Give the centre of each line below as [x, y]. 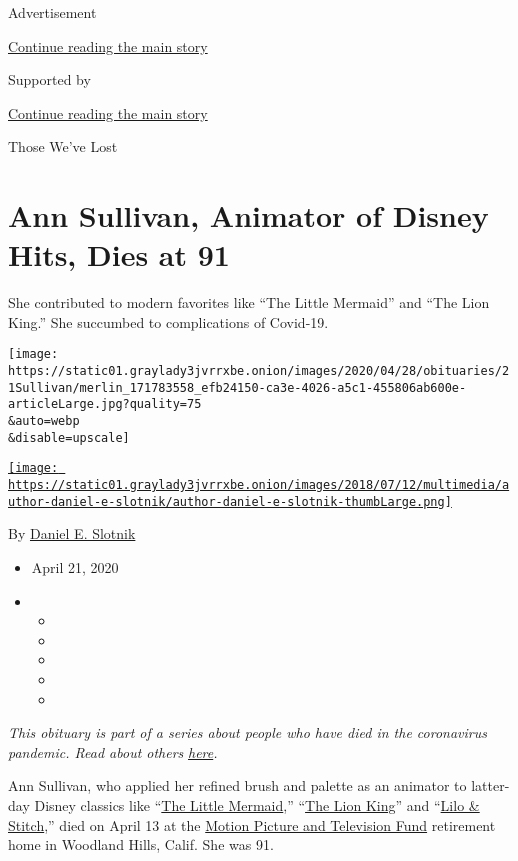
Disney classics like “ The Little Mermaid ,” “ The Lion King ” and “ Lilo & [257, 804]
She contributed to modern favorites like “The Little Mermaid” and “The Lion [249, 302]
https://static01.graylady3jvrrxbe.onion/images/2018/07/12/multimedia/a [259, 485]
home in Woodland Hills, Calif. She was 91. [141, 844]
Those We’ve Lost [63, 146]
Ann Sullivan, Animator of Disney [248, 215]
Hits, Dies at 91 [119, 254]
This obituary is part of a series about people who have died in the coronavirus [247, 732]
